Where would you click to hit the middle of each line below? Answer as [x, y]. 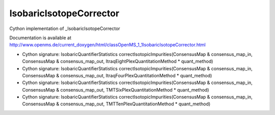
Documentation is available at [40, 38]
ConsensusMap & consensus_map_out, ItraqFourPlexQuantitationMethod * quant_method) [117, 75]
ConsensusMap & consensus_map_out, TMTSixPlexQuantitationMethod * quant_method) [116, 90]
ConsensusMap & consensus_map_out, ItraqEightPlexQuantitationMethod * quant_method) [118, 62]
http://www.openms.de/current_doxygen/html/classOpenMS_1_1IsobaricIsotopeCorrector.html [107, 45]
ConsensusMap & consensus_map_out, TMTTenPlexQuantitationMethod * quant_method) [116, 104]
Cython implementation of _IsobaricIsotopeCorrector [65, 28]
